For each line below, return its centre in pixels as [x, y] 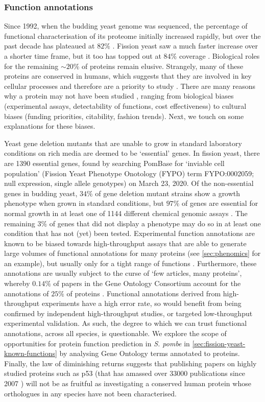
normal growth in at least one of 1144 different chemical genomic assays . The [126, 213]
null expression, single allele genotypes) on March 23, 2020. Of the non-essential [129, 183]
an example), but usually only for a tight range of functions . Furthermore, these [130, 263]
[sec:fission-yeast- [219, 343]
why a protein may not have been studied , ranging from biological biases [119, 96]
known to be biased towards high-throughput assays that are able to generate [125, 243]
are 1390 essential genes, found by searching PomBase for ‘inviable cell [114, 163]
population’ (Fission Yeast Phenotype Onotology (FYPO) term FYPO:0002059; [129, 173]
